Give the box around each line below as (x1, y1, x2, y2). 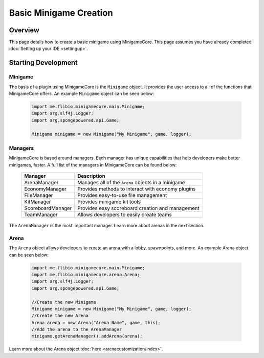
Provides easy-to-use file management (77, 192, 167, 199)
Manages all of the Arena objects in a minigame (77, 179, 185, 186)
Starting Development (9, 59, 78, 67)
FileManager (24, 192, 53, 199)
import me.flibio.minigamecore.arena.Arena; (31, 272, 140, 277)
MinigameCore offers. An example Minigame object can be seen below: (9, 91, 154, 96)
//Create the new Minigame (31, 299, 96, 305)
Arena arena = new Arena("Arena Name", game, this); (31, 320, 161, 325)
